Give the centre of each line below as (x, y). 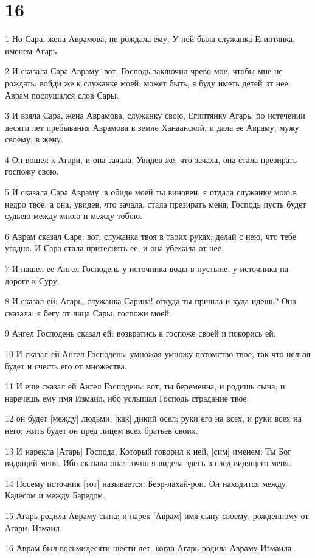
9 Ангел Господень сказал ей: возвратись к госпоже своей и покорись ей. (140, 333)
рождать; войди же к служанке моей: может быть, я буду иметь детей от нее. (148, 82)
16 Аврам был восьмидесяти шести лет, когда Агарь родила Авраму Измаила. (150, 548)
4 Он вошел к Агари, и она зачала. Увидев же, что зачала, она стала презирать (151, 159)
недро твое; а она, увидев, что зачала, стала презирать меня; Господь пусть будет (156, 204)
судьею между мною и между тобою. (74, 216)
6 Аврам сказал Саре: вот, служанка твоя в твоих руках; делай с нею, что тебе (151, 236)
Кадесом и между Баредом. (55, 495)
